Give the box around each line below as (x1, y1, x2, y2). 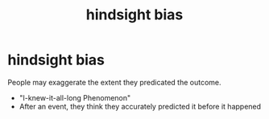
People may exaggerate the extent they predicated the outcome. (7, 77, 222, 87)
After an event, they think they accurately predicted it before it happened (19, 101, 262, 111)
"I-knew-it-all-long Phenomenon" (19, 92, 131, 102)
